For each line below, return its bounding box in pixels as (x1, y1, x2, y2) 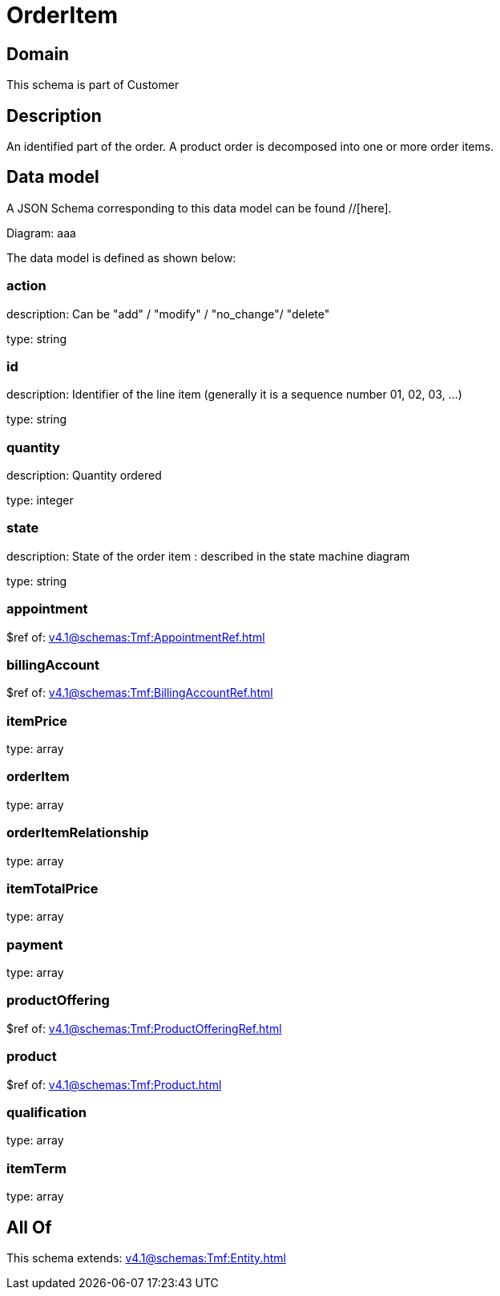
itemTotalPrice (6, 880, 99, 897)
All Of (6, 1217, 52, 1237)
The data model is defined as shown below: (6, 250, 236, 265)
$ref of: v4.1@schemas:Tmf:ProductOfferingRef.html (6, 1021, 282, 1035)
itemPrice (6, 712, 68, 729)
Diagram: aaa (6, 225, 76, 240)
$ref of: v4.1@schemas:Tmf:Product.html (6, 1077, 222, 1091)
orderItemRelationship (6, 824, 149, 841)
